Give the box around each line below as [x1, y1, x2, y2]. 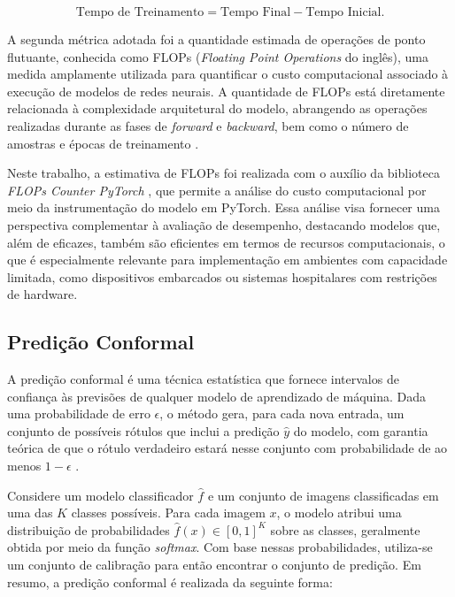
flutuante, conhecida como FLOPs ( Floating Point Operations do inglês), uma [7, 47, 429, 65]
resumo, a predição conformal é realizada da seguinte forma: [7, 572, 333, 591]
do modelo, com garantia [293, 421, 428, 440]
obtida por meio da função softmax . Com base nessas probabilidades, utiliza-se [7, 538, 433, 556]
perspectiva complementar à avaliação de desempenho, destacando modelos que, [7, 215, 441, 233]
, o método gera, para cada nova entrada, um [159, 404, 405, 423]
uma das [7, 503, 53, 522]
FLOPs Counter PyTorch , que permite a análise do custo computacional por [7, 180, 427, 199]
